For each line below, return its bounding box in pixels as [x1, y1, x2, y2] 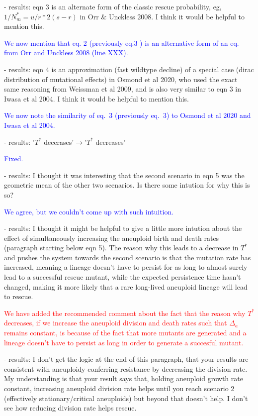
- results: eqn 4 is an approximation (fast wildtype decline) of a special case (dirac [4, 64, 254, 74]
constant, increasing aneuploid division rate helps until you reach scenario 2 [4, 383, 235, 393]
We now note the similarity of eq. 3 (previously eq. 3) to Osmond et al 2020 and [4, 110, 251, 120]
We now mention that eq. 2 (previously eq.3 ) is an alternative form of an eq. [4, 37, 239, 48]
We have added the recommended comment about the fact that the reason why [4, 308, 246, 318]
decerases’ [44, 136, 74, 147]
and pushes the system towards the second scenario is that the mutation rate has [4, 252, 251, 262]
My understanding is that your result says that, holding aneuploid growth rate [4, 373, 243, 384]
